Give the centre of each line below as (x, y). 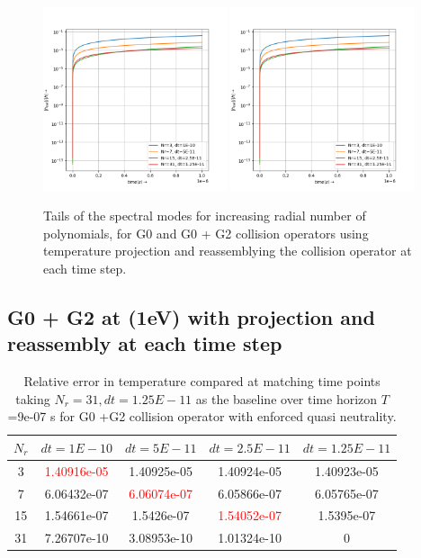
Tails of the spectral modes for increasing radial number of (205, 216)
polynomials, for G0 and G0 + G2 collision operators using (206, 233)
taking (33, 398)
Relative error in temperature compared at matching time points (202, 381)
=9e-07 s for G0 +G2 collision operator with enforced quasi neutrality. (202, 416)
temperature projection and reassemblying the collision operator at (228, 251)
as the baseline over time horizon (287, 398)
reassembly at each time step (145, 343)
